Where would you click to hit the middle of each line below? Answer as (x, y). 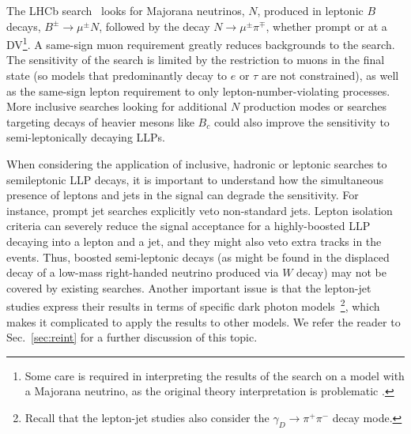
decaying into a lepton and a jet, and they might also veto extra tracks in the (194, 241)
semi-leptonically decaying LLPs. (86, 137)
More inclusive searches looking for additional (117, 106)
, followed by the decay (155, 26)
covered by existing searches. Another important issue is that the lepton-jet (189, 287)
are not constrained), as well (330, 75)
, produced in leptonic (310, 10)
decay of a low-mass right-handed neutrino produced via (143, 272)
